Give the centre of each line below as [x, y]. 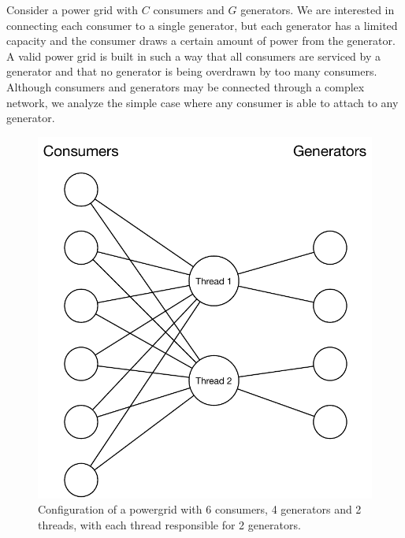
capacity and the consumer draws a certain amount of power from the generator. [201, 41]
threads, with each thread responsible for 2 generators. [169, 524]
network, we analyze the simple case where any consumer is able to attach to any [202, 102]
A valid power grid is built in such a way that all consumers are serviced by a [193, 56]
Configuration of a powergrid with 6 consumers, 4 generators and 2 [200, 509]
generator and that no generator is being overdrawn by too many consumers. [192, 71]
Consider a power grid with [72, 9]
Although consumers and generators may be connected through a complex [186, 86]
